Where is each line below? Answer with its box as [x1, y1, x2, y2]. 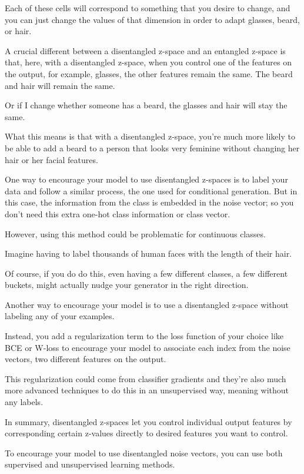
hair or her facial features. [5, 153, 98, 165]
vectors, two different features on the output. [5, 353, 166, 365]
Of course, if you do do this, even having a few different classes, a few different [5, 267, 288, 279]
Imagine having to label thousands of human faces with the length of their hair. [5, 247, 292, 260]
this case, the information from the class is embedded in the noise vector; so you [5, 196, 294, 208]
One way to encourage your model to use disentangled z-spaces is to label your [5, 173, 288, 185]
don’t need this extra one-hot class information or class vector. [5, 207, 230, 220]
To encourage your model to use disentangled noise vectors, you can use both [5, 446, 283, 459]
